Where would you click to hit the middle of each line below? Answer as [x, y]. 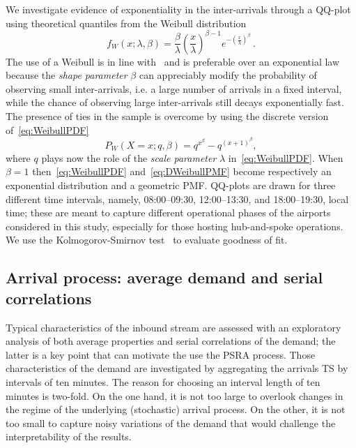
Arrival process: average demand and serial [164, 277]
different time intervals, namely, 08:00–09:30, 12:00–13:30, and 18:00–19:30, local [177, 199]
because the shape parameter [67, 75]
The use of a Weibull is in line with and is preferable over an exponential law [173, 61]
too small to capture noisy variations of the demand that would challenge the [171, 423]
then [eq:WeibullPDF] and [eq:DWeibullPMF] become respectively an [182, 171]
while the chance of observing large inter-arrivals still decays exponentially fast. [175, 102]
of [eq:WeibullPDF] [47, 129]
